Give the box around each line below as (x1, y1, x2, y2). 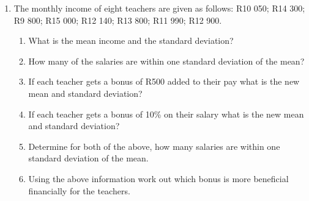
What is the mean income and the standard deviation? (28, 34, 234, 47)
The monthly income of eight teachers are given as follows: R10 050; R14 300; (13, 2, 305, 14)
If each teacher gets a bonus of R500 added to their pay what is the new (28, 75, 300, 88)
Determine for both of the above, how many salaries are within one (28, 139, 280, 152)
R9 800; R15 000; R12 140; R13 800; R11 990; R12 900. (13, 13, 222, 26)
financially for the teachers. (28, 184, 130, 197)
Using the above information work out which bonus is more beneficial (28, 172, 289, 185)
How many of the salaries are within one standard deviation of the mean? (28, 54, 305, 67)
